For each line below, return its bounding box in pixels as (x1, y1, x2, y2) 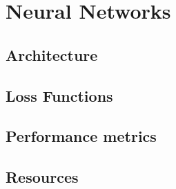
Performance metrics (6, 125, 157, 147)
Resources (6, 166, 79, 188)
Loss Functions (6, 84, 113, 106)
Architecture (6, 44, 98, 65)
